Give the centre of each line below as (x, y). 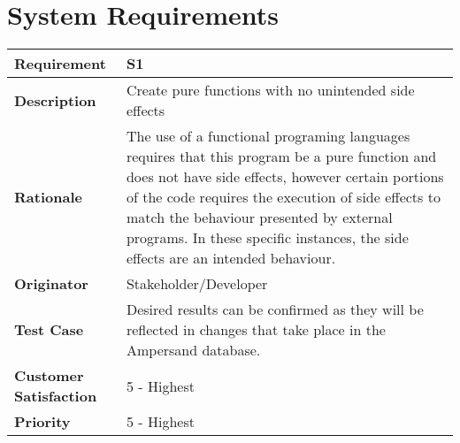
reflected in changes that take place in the (256, 330)
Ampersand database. (193, 350)
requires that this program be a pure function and (281, 157)
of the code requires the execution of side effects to (283, 197)
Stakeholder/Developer (197, 284)
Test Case (49, 330)
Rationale (48, 197)
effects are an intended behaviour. (231, 258)
